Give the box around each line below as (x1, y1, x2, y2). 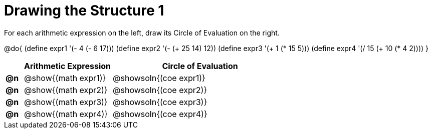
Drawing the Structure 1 (4, 2, 164, 19)
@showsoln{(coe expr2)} (113, 84, 207, 95)
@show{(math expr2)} (24, 84, 108, 95)
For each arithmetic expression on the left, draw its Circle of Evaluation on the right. (4, 28, 280, 37)
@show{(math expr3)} (24, 96, 108, 107)
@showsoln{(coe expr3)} (113, 96, 207, 107)
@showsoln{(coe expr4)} (113, 108, 207, 119)
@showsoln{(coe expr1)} (113, 72, 205, 83)
